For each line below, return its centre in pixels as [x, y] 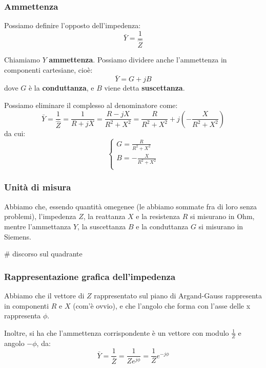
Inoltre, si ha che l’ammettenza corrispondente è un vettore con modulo [117, 332]
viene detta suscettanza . [145, 88]
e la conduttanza [162, 226]
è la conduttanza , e [61, 88]
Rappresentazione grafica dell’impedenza [90, 276]
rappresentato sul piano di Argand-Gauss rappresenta [178, 295]
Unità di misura [38, 187]
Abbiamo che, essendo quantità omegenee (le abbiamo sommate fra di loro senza [131, 206]
